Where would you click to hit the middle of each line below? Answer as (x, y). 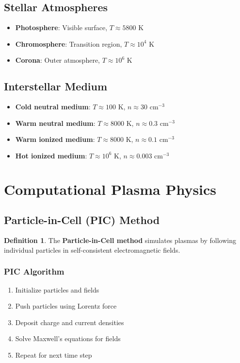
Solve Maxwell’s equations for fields (68, 338)
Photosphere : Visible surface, (61, 27)
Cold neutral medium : (53, 107)
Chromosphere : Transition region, (69, 43)
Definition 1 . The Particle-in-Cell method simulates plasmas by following (120, 240)
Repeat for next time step (54, 354)
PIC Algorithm (34, 271)
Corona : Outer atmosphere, (57, 60)
